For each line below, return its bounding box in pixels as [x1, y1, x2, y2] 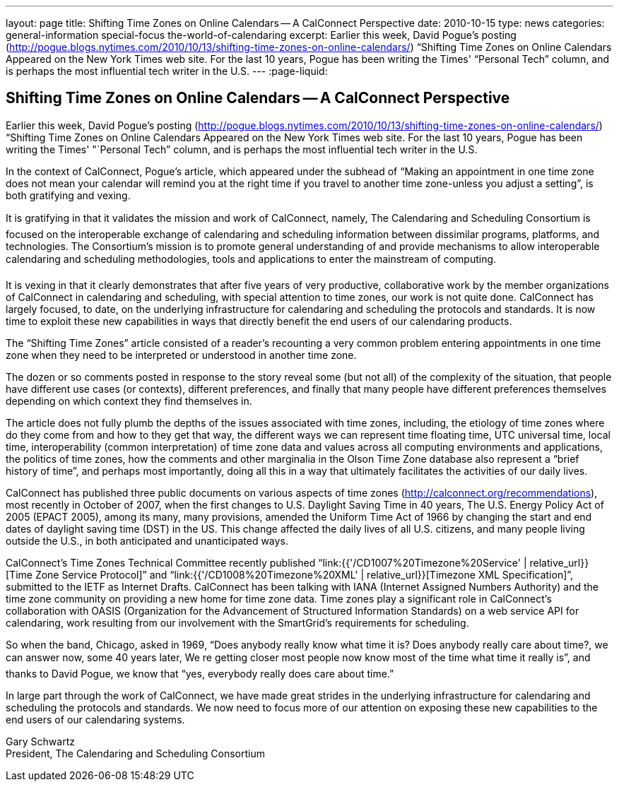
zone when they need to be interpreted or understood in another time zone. [6, 348, 357, 361]
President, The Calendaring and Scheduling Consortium [6, 747, 266, 759]
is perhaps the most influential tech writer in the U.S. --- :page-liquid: [6, 65, 328, 77]
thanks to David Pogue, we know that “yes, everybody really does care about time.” [6, 667, 394, 680]
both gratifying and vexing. [6, 189, 131, 201]
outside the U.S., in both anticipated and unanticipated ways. [6, 534, 288, 547]
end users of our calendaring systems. [6, 713, 185, 726]
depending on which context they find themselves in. [6, 394, 252, 407]
